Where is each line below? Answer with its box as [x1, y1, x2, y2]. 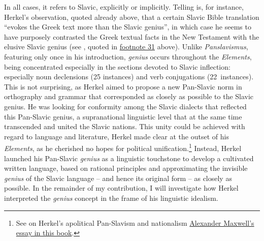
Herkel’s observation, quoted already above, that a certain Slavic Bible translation [4, 11, 259, 22]
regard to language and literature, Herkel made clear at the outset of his [4, 131, 229, 141]
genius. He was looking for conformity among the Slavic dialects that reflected [4, 101, 247, 111]
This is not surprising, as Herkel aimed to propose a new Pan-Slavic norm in [4, 81, 242, 92]
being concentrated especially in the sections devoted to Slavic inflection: [4, 61, 230, 72]
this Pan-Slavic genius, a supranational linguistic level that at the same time [4, 111, 242, 122]
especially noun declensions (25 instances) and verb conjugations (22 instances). [4, 71, 254, 82]
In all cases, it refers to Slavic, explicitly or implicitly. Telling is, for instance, [4, 2, 244, 12]
